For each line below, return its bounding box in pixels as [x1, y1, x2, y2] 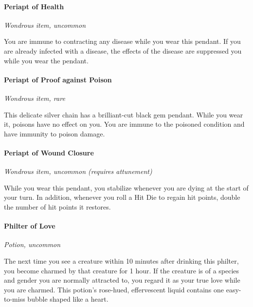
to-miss [4, 294, 25, 304]
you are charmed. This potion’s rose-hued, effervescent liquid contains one [4, 284, 224, 294]
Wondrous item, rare [4, 93, 65, 103]
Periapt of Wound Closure [4, 147, 94, 157]
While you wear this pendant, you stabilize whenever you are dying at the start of [4, 182, 249, 192]
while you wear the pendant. [4, 55, 89, 65]
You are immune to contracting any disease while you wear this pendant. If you [4, 36, 241, 46]
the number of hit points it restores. [4, 201, 111, 211]
